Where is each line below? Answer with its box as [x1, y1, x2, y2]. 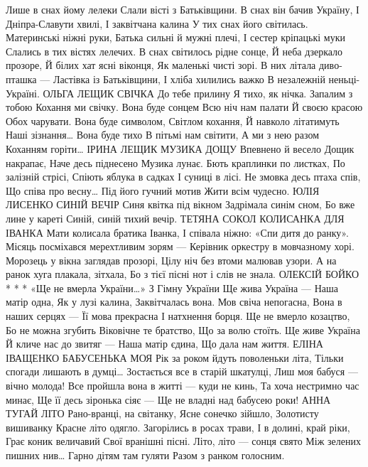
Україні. [6, 85, 40, 100]
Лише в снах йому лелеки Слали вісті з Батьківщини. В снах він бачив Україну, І [6, 2, 359, 16]
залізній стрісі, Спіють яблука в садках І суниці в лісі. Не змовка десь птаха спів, [6, 169, 361, 184]
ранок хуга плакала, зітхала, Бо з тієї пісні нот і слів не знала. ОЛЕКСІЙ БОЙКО [6, 267, 359, 281]
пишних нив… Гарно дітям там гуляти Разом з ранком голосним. [6, 448, 285, 462]
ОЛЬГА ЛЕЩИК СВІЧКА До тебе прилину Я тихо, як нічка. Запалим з [43, 85, 353, 100]
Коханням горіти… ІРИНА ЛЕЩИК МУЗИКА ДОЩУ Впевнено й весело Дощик [6, 141, 355, 156]
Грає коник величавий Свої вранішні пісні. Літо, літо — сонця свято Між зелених [6, 434, 361, 449]
